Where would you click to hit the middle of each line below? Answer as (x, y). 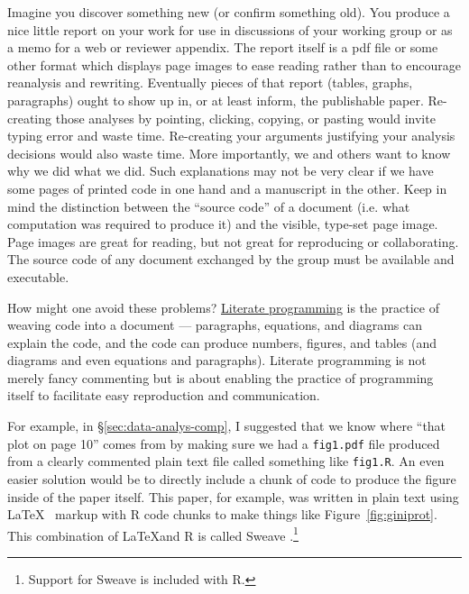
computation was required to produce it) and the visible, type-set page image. (223, 224)
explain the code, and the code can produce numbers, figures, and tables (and (222, 342)
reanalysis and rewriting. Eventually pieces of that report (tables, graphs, (210, 82)
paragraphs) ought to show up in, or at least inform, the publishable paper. (216, 100)
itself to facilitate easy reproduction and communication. (164, 395)
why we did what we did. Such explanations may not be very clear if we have (221, 171)
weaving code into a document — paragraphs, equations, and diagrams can (215, 325)
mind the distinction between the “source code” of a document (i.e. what (209, 206)
